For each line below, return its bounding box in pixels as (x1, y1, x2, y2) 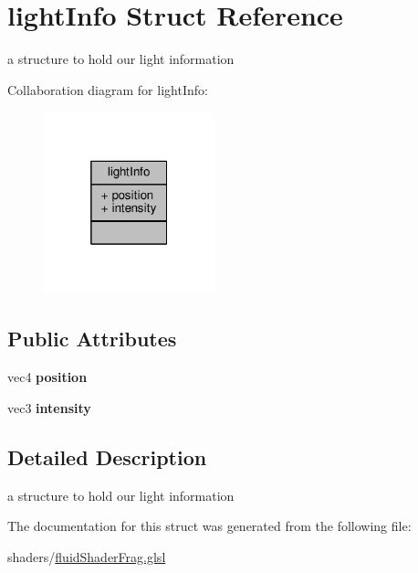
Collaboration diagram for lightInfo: (7, 80, 208, 99)
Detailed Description (7, 442, 207, 471)
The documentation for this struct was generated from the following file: (7, 516, 412, 536)
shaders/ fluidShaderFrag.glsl (7, 546, 166, 566)
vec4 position (7, 367, 88, 387)
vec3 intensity (7, 398, 91, 417)
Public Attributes (7, 324, 177, 353)
